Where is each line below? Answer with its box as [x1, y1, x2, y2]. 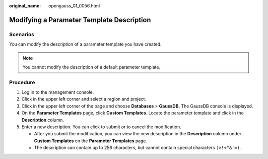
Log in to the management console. [21, 89, 94, 95]
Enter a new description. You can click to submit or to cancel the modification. [21, 124, 181, 130]
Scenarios [9, 31, 35, 38]
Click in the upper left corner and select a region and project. [21, 96, 146, 102]
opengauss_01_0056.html [48, 3, 100, 8]
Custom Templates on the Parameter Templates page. [34, 138, 147, 144]
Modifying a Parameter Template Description [9, 15, 151, 24]
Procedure [9, 79, 35, 86]
